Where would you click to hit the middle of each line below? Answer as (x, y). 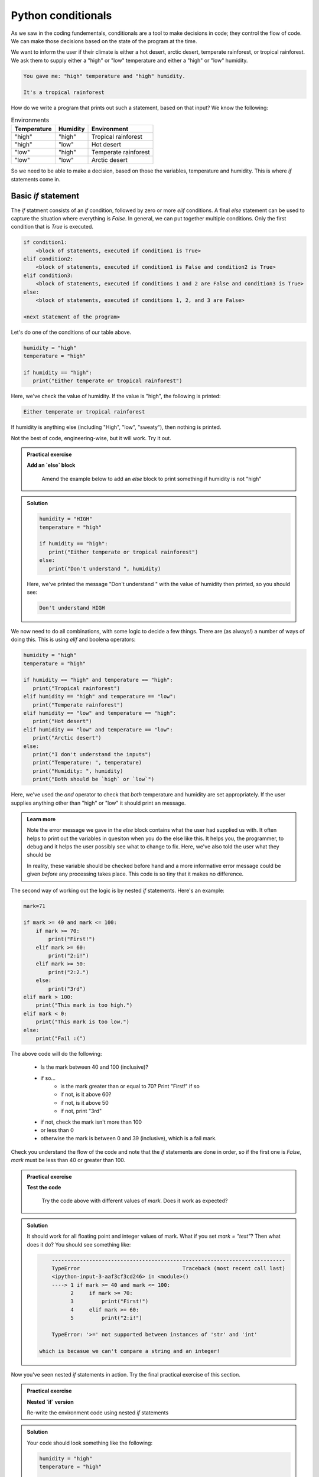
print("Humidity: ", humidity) (78, 771)
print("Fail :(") (61, 1038)
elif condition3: (48, 275)
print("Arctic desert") (67, 738)
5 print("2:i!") (106, 1318)
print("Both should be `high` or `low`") (94, 779)
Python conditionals (61, 15)
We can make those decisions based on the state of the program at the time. (104, 41)
